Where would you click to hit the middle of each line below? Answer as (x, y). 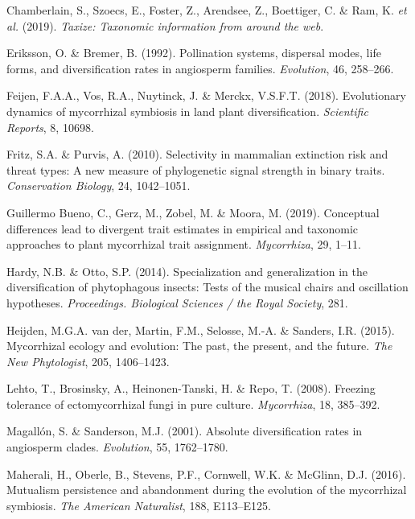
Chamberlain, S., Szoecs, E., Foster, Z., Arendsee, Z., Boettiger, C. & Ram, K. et (207, 10)
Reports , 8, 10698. (50, 127)
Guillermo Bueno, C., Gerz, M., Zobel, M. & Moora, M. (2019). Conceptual (193, 212)
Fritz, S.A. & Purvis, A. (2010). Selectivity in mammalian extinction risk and (197, 154)
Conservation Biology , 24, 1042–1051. (99, 185)
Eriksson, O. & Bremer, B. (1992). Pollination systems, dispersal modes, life (194, 53)
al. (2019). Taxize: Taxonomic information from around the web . (165, 25)
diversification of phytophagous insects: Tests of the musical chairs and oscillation (207, 287)
